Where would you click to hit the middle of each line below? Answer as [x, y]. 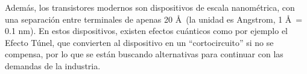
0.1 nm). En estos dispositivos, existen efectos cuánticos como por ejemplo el [147, 31]
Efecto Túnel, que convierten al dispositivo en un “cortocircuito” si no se [139, 42]
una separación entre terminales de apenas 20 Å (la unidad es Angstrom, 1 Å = [154, 19]
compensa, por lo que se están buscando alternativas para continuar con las [144, 54]
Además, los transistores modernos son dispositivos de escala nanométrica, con [150, 7]
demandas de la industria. [53, 65]
